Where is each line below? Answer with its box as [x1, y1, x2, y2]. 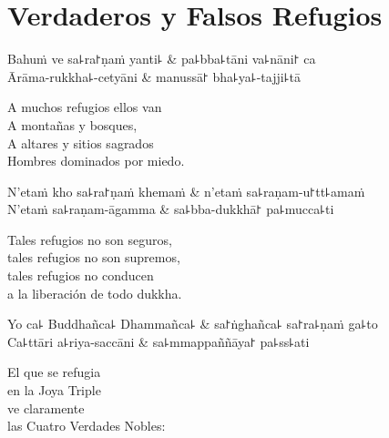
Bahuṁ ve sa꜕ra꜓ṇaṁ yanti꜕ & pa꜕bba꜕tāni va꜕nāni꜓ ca [7, 49, 316, 68]
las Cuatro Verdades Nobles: [7, 416, 166, 435]
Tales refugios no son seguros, [7, 229, 172, 249]
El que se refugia [7, 362, 101, 382]
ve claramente [7, 398, 85, 417]
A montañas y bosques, [7, 115, 138, 134]
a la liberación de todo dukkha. [7, 283, 182, 302]
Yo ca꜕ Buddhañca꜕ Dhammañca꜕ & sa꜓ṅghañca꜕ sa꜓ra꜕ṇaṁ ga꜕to [7, 314, 378, 333]
